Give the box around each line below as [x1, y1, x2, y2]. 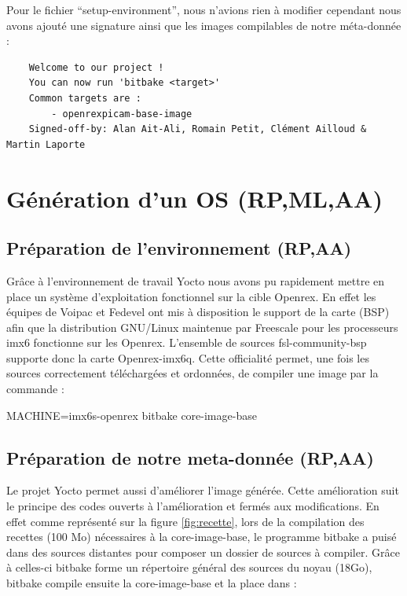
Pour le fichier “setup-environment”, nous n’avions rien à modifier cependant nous [6, 2, 401, 17]
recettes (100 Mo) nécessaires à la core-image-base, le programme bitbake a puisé [6, 528, 397, 545]
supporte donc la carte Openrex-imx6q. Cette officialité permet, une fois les [6, 349, 369, 366]
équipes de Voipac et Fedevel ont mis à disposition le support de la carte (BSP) [6, 304, 390, 320]
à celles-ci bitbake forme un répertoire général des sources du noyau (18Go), [6, 559, 372, 576]
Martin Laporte [6, 138, 86, 150]
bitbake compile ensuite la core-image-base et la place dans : [6, 575, 297, 591]
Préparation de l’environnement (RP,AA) [6, 236, 352, 260]
